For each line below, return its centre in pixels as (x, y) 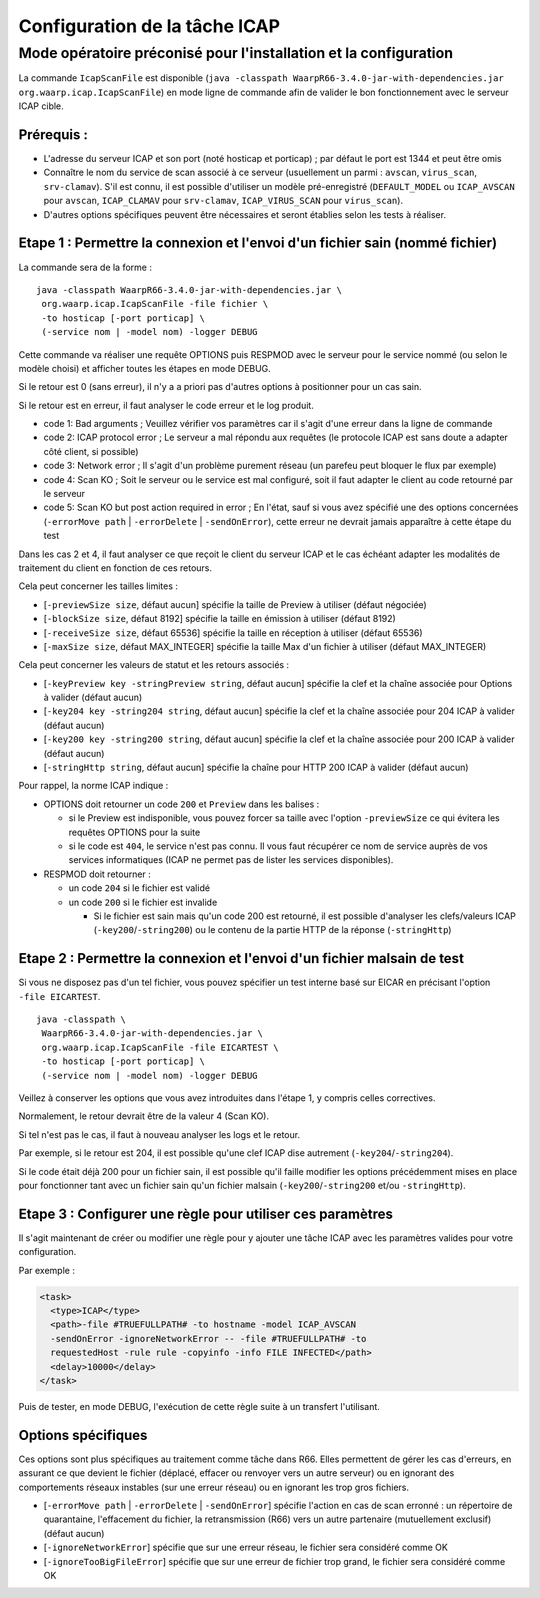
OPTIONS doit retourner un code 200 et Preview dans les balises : (181, 804)
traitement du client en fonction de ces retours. (115, 567)
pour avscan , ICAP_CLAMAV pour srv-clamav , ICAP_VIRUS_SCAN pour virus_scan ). (223, 201)
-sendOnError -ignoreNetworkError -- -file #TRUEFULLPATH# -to (208, 1338)
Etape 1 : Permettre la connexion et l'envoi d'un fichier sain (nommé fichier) (258, 243)
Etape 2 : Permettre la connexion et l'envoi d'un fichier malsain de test (241, 958)
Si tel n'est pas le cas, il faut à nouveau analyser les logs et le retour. (159, 1134)
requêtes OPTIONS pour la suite (134, 832)
